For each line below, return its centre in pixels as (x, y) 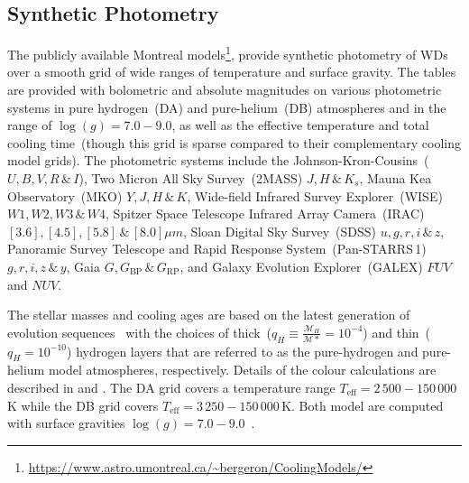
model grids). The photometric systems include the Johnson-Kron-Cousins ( (218, 160)
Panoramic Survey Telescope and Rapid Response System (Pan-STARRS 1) (217, 249)
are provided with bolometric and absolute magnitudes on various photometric (225, 90)
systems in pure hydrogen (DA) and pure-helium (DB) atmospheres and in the (227, 107)
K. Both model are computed (363, 405)
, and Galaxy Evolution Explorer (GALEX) (301, 266)
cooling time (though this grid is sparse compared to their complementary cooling (234, 142)
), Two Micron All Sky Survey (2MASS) (191, 178)
